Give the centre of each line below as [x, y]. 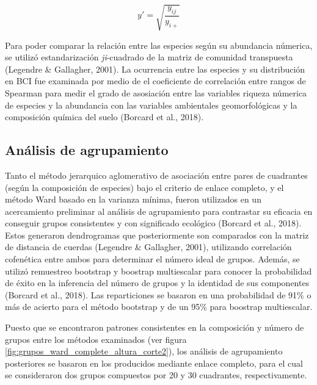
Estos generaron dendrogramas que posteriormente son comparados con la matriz [157, 235]
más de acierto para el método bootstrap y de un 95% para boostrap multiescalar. [159, 307]
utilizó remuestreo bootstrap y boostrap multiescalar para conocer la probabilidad [158, 271]
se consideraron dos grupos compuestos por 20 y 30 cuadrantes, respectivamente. [156, 375]
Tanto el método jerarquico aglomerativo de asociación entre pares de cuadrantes [156, 175]
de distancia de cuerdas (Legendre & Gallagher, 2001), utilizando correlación [148, 247]
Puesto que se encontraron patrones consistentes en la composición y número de [155, 327]
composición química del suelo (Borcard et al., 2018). [104, 117]
